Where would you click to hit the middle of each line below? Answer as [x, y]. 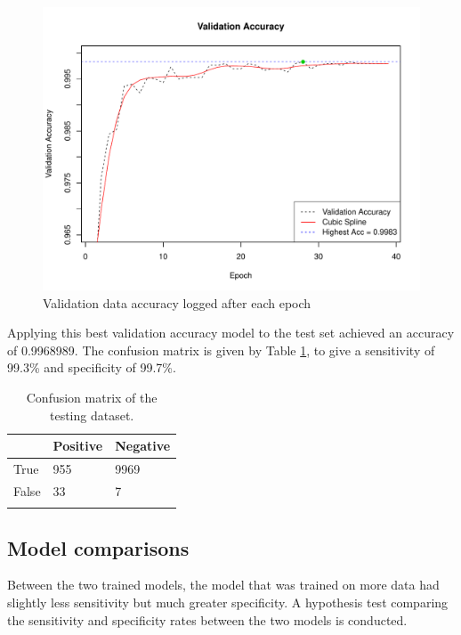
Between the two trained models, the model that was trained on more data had [223, 585]
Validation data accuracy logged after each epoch [177, 302]
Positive [78, 446]
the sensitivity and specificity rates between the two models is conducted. [207, 619]
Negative [143, 446]
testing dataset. [92, 415]
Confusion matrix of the [92, 397]
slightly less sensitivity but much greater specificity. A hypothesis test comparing [228, 602]
